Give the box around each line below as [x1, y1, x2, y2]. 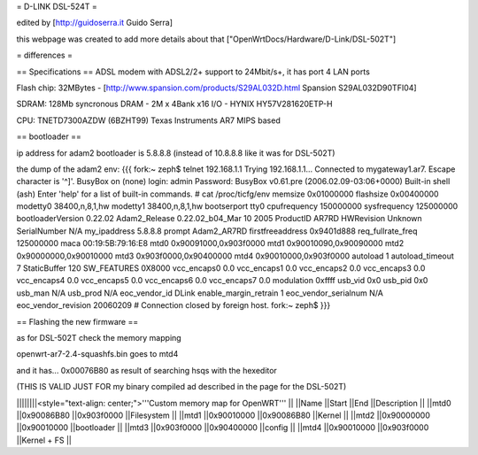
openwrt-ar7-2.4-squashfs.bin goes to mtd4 [16, 349, 179, 359]
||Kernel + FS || [16, 435, 73, 445]
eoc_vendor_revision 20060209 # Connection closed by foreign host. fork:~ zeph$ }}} [16, 300, 331, 311]
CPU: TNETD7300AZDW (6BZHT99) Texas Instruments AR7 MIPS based [16, 115, 281, 126]
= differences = [16, 50, 73, 61]
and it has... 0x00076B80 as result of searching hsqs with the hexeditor [16, 365, 278, 375]
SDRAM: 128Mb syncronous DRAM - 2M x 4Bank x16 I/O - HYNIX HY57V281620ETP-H [16, 98, 333, 110]
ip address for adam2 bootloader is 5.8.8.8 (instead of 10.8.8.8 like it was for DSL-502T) [16, 147, 335, 158]
